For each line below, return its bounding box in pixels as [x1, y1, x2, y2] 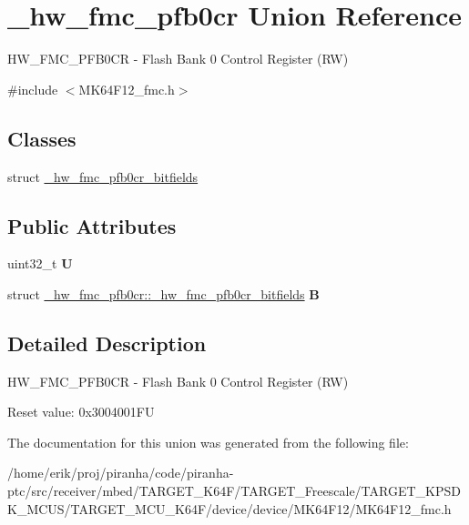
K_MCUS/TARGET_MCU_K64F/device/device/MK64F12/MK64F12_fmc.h [7, 499, 452, 518]
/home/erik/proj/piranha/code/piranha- [7, 463, 234, 482]
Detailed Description [7, 328, 207, 357]
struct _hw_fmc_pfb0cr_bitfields [7, 167, 199, 186]
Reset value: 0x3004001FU [7, 402, 155, 421]
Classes [7, 124, 76, 152]
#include [7, 79, 58, 98]
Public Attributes [7, 211, 177, 239]
